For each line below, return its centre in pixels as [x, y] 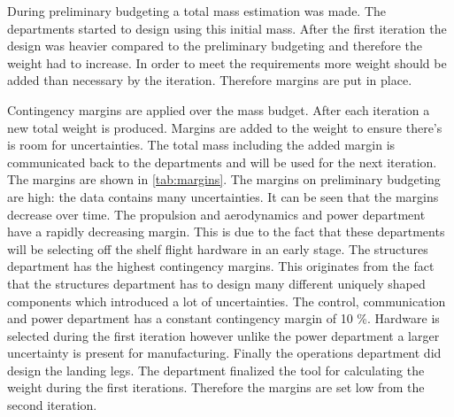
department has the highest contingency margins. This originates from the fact [221, 266]
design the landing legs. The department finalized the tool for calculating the [216, 370]
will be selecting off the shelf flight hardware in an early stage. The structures [218, 248]
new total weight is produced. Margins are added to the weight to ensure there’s [225, 127]
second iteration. [52, 405]
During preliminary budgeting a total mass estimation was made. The [197, 11]
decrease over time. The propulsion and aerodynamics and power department [216, 214]
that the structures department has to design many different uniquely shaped [216, 283]
